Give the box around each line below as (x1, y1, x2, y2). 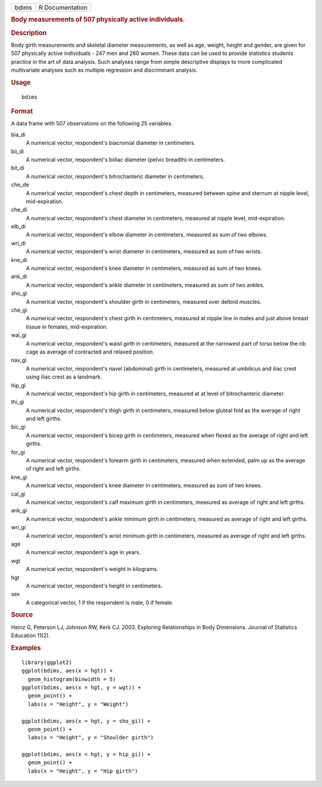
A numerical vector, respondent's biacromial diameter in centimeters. (26, 139, 196, 146)
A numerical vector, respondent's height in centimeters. (26, 582, 163, 589)
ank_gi (11, 507, 27, 514)
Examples (11, 644, 41, 652)
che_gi (11, 306, 27, 313)
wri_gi (11, 524, 26, 531)
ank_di (11, 273, 27, 280)
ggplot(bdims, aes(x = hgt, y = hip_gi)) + (21, 751, 151, 758)
